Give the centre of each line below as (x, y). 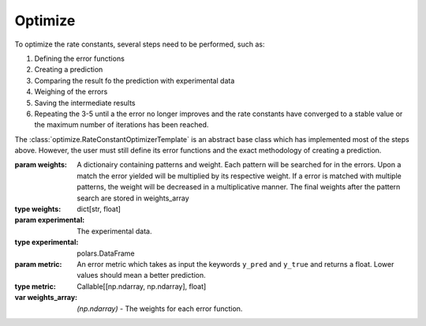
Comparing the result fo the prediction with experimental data (135, 81)
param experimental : (50, 220)
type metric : (35, 286)
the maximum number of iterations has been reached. (121, 125)
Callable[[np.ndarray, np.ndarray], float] (142, 286)
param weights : (41, 165)
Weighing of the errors (71, 92)
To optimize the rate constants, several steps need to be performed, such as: (140, 44)
